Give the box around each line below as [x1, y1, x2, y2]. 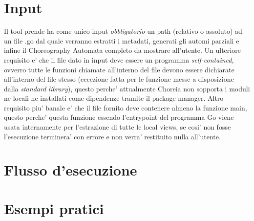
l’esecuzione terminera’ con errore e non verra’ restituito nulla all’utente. [4, 131, 221, 141]
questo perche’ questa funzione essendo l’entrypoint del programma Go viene [4, 112, 234, 122]
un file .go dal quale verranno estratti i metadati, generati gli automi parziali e [4, 35, 239, 45]
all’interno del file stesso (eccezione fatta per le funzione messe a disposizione [4, 74, 234, 84]
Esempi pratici [4, 198, 104, 218]
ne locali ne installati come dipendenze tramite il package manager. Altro [4, 93, 224, 103]
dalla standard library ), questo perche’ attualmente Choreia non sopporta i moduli [4, 83, 250, 93]
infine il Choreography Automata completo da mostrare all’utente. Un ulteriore [4, 45, 241, 55]
